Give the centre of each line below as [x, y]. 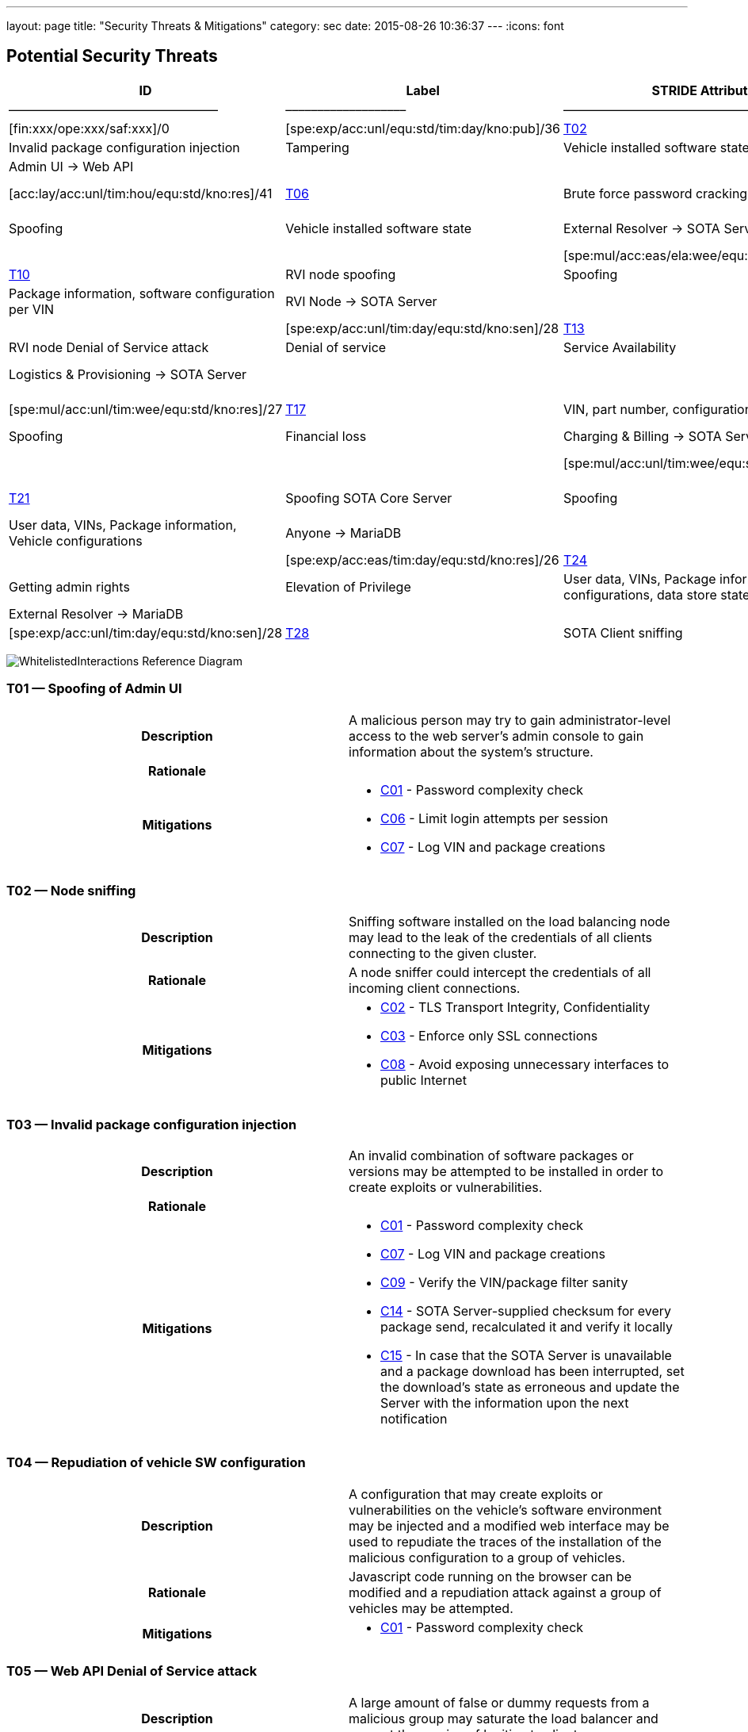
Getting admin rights [69, 586]
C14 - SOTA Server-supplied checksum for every [526, 1311]
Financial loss [326, 436]
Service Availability [620, 347]
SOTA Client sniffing [623, 632]
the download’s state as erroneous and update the [530, 1387]
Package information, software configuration [142, 293]
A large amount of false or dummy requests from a [499, 1702]
